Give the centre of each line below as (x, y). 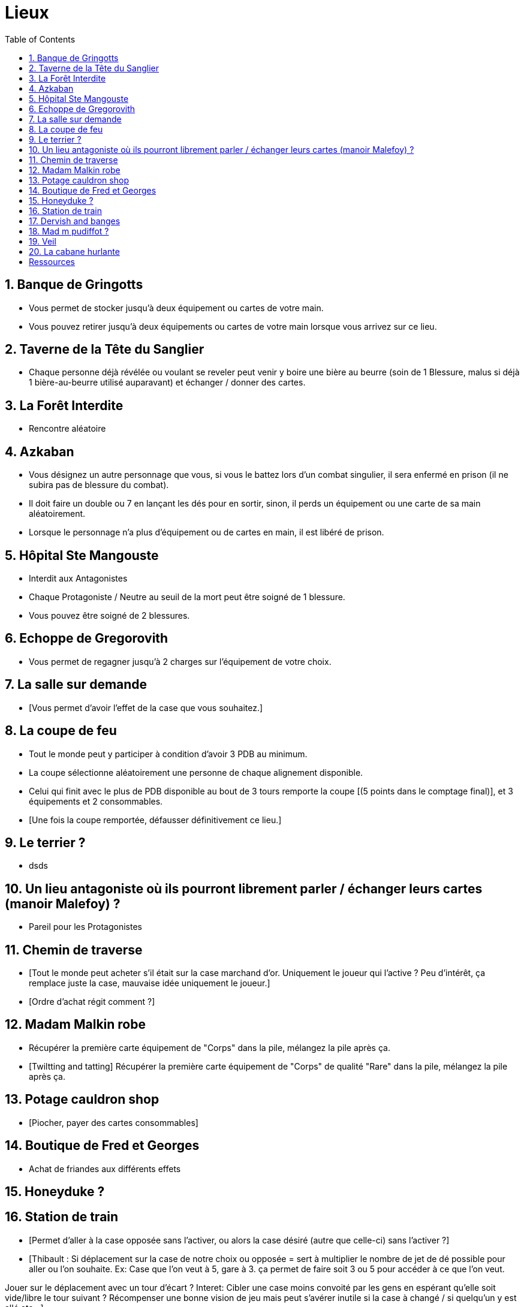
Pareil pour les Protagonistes (85, 927)
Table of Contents (40, 39)
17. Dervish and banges (75, 221)
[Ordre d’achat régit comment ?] (92, 1002)
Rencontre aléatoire (67, 429)
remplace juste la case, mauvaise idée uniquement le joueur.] (150, 983)
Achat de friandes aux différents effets (105, 1169)
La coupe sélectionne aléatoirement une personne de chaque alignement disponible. (196, 772)
